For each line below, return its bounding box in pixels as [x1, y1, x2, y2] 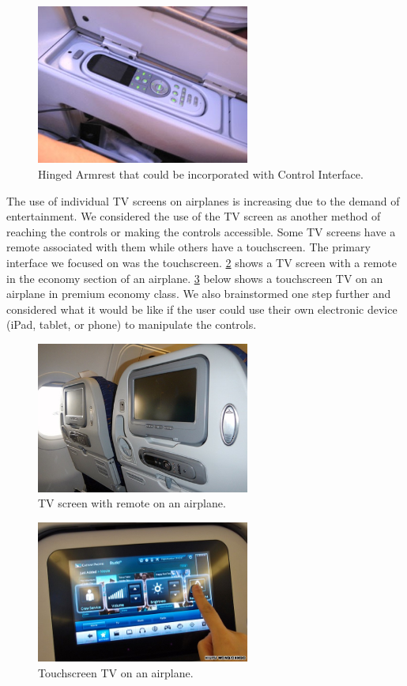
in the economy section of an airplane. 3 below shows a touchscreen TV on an [6, 269, 383, 286]
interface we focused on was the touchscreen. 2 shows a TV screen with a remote [6, 254, 398, 270]
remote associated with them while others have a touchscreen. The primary [6, 239, 371, 255]
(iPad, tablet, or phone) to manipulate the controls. [6, 316, 257, 333]
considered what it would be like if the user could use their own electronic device [6, 300, 398, 317]
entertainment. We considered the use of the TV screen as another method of [6, 208, 381, 224]
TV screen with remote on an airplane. [38, 495, 226, 511]
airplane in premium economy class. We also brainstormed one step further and [6, 285, 391, 302]
